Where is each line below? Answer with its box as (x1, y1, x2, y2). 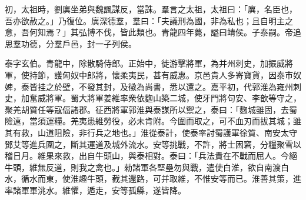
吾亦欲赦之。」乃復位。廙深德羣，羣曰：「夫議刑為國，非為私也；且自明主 (5, 14, 285, 26)
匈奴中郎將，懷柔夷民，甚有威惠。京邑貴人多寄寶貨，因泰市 (62, 68, 293, 81)
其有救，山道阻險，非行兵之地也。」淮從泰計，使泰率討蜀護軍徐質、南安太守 (5, 126, 297, 138)
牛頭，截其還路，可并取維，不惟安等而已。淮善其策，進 (87, 172, 301, 185)
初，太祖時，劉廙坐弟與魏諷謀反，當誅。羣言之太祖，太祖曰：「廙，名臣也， (5, 3, 297, 15)
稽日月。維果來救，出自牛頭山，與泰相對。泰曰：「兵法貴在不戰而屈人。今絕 (5, 149, 297, 162)
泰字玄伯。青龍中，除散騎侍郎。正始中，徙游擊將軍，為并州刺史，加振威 (5, 57, 285, 69)
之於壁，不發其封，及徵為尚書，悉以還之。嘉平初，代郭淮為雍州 (45, 80, 293, 92)
